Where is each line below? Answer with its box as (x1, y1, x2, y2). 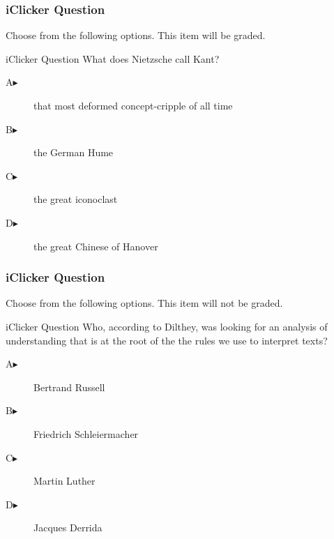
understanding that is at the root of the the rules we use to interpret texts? (6, 333, 328, 347)
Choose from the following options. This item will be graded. (6, 28, 266, 43)
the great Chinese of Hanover (33, 238, 158, 253)
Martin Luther (33, 473, 96, 488)
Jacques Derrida (33, 520, 103, 535)
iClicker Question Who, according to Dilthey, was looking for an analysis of (6, 319, 328, 333)
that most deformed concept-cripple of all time (33, 98, 233, 112)
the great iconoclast (33, 192, 118, 206)
